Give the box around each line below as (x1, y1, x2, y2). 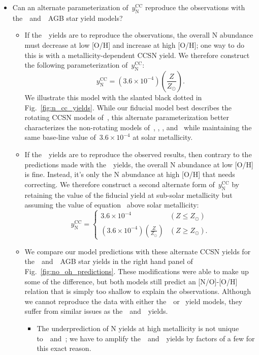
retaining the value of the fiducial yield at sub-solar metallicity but (24, 189, 233, 200)
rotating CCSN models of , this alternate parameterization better (24, 112, 230, 123)
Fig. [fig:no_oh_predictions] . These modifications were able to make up (24, 265, 249, 276)
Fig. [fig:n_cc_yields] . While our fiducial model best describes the (24, 102, 232, 112)
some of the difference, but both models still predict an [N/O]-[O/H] (24, 276, 238, 286)
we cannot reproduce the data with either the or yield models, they (24, 295, 242, 306)
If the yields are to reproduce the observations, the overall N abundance (24, 29, 253, 40)
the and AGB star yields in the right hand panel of (24, 256, 193, 267)
